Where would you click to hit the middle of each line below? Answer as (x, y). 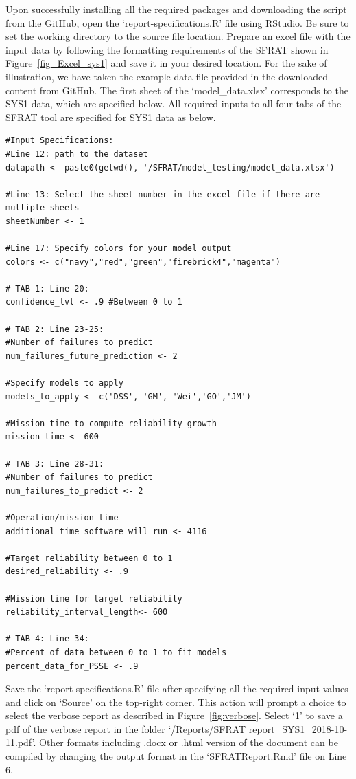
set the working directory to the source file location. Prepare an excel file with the (178, 36)
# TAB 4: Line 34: (47, 639)
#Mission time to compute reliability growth (111, 423)
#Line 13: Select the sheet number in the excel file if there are (163, 194)
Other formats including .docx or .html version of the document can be (189, 742)
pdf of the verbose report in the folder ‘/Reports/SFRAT (126, 728)
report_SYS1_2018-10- (298, 728)
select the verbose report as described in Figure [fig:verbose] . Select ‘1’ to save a (174, 715)
